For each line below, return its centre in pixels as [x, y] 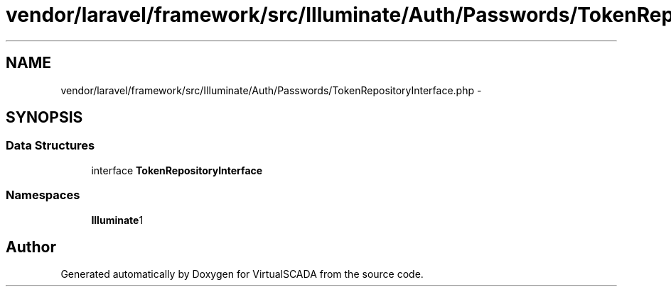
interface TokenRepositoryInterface [177, 170]
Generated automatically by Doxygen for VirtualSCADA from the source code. [242, 274]
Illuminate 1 [117, 220]
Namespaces [43, 195]
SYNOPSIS [44, 118]
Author [31, 247]
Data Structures [50, 146]
